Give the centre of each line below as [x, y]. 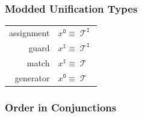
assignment [29, 32]
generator [32, 77]
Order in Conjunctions [61, 107]
